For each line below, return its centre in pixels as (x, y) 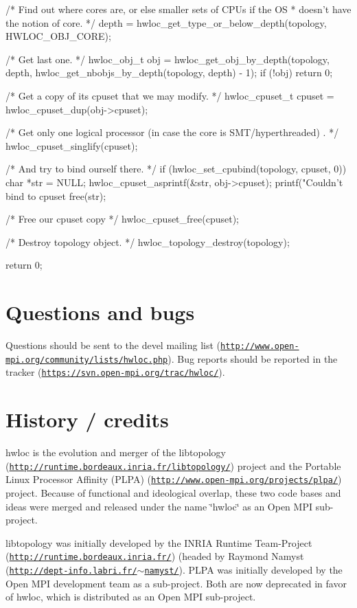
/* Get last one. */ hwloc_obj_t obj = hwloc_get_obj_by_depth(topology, (168, 59)
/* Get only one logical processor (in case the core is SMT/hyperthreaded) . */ (172, 132)
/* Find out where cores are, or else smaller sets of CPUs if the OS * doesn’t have (178, 9)
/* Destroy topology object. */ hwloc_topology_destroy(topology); (148, 241)
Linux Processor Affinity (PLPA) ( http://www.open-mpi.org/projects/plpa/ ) (174, 479)
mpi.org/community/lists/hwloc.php (87, 360)
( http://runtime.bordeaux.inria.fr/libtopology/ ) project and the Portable (173, 465)
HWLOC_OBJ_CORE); (58, 36)
